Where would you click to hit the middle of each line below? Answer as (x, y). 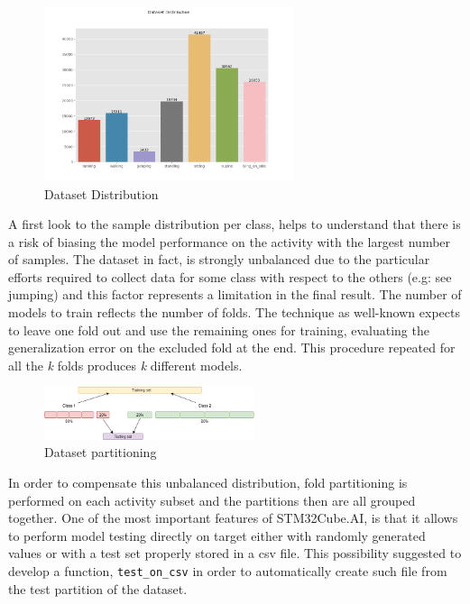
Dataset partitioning (101, 452)
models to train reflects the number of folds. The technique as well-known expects (234, 312)
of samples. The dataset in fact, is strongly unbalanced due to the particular (219, 259)
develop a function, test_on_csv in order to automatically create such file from (228, 571)
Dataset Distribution (101, 193)
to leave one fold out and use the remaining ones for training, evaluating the (219, 329)
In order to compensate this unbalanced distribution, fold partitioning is (208, 483)
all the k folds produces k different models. (125, 365)
